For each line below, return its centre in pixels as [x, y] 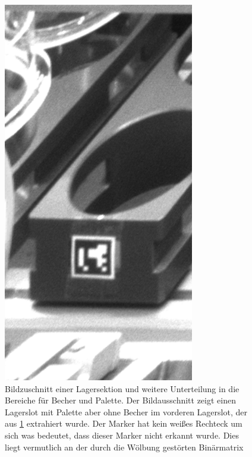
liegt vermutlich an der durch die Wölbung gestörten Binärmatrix [124, 447]
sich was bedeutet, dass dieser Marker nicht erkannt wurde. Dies [122, 435]
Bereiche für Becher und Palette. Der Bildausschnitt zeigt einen [120, 400]
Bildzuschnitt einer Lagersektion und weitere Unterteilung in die [122, 388]
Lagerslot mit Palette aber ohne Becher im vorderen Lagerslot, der [126, 411]
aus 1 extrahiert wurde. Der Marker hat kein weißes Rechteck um [124, 423]
